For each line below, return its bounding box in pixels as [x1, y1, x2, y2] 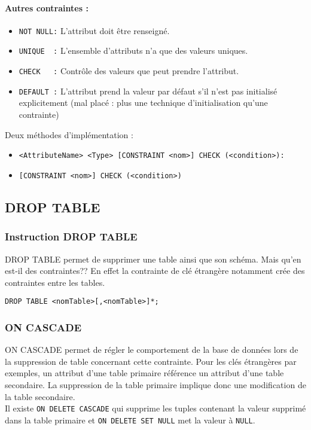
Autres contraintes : [5, 1, 89, 14]
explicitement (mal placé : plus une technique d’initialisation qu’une [19, 96, 268, 109]
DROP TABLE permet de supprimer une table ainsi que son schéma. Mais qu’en [5, 252, 301, 265]
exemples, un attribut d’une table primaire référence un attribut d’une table [5, 367, 284, 379]
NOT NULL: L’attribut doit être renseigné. [19, 24, 170, 36]
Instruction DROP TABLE [5, 229, 138, 244]
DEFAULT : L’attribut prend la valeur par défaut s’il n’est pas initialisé [19, 84, 278, 97]
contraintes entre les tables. [5, 276, 105, 288]
